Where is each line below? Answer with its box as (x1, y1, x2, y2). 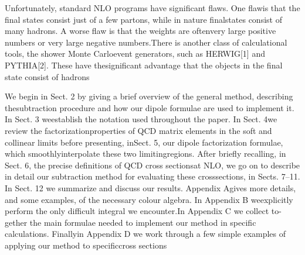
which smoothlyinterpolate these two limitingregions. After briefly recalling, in (5, 147, 286, 160)
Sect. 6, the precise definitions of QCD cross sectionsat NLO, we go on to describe (5, 158, 300, 171)
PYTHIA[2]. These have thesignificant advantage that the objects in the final (5, 58, 283, 71)
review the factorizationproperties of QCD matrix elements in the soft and (5, 124, 272, 136)
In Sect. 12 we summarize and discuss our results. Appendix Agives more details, (5, 181, 296, 194)
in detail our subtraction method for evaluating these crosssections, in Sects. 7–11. (5, 170, 300, 182)
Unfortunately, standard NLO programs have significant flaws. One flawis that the (5, 2, 300, 13)
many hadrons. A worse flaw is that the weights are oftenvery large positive (5, 25, 276, 37)
